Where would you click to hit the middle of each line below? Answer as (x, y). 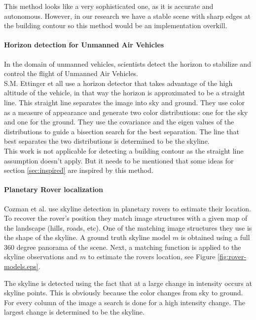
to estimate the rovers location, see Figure (152, 257)
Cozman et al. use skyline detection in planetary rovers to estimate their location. (128, 208)
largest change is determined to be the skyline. (74, 312)
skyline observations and (41, 257)
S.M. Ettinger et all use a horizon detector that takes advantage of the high (118, 83)
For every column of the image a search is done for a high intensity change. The (125, 302)
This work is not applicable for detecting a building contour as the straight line (124, 150)
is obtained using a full (215, 237)
